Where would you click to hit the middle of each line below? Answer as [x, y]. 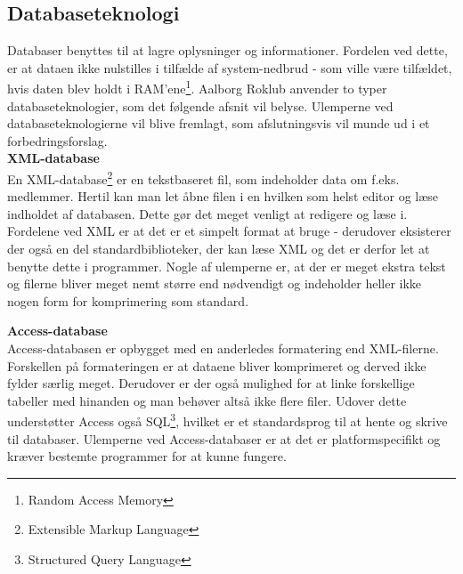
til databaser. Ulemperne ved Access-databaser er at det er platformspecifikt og [224, 438]
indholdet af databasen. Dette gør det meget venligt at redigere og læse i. [207, 213]
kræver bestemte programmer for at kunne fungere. [147, 456]
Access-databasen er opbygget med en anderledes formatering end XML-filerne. [223, 348]
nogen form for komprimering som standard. [128, 300]
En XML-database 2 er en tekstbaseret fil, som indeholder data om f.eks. [203, 178]
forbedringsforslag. [57, 140]
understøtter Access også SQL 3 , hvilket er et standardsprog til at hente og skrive [227, 420]
